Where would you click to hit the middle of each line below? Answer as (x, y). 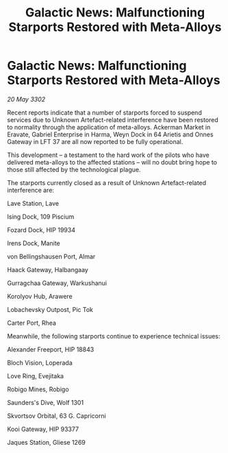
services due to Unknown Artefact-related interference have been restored (113, 120)
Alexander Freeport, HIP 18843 (51, 349)
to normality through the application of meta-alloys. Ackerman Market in (109, 127)
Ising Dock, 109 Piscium (41, 217)
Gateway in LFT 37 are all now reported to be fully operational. (95, 141)
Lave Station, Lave (33, 203)
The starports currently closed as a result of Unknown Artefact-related (107, 182)
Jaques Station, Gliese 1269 (46, 442)
